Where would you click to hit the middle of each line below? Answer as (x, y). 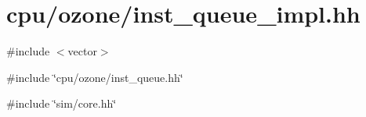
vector (82, 51)
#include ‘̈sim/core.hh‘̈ (62, 103)
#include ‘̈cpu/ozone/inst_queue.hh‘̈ (95, 77)
